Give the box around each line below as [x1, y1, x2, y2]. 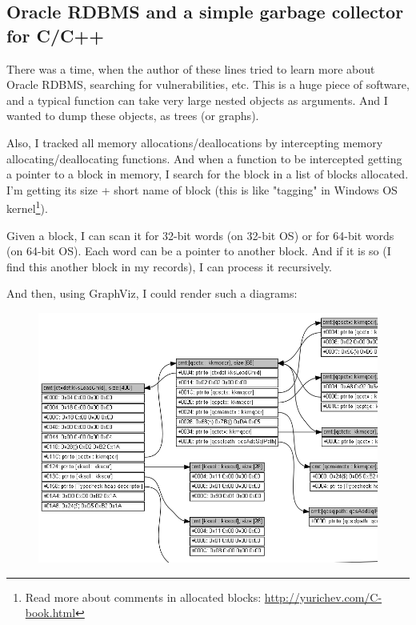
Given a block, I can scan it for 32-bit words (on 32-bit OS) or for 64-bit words [6, 226, 394, 243]
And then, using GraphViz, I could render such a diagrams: [6, 285, 298, 302]
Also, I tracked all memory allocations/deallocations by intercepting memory [6, 134, 383, 150]
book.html [25, 604, 76, 621]
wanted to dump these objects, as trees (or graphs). [6, 107, 259, 124]
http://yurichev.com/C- [264, 588, 382, 605]
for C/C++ [6, 22, 104, 47]
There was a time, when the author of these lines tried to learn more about [6, 60, 375, 77]
